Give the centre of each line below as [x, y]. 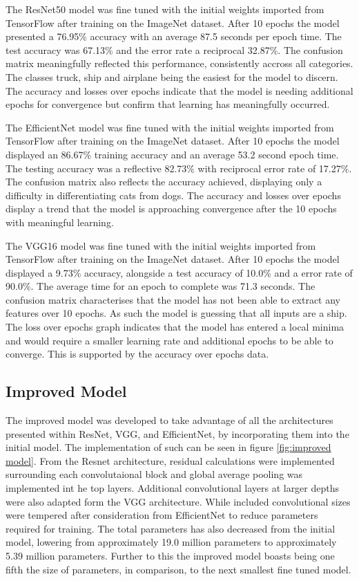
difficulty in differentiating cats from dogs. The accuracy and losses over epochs [173, 195]
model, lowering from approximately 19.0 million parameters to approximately [171, 542]
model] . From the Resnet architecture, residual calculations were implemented [170, 460]
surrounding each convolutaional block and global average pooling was [154, 474]
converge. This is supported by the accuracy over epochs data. [137, 354]
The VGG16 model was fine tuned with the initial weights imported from [161, 245]
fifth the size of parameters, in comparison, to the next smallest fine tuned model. [178, 569]
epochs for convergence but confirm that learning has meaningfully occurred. [168, 104]
